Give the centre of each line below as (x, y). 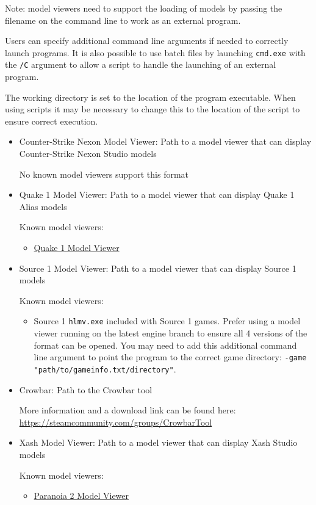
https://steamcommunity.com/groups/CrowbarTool (116, 422)
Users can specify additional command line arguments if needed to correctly (147, 41)
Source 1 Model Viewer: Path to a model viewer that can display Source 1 (158, 268)
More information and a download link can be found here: (127, 410)
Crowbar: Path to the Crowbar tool (86, 389)
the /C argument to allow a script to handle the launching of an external (141, 64)
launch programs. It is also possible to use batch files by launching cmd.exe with (155, 52)
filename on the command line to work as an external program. (123, 20)
